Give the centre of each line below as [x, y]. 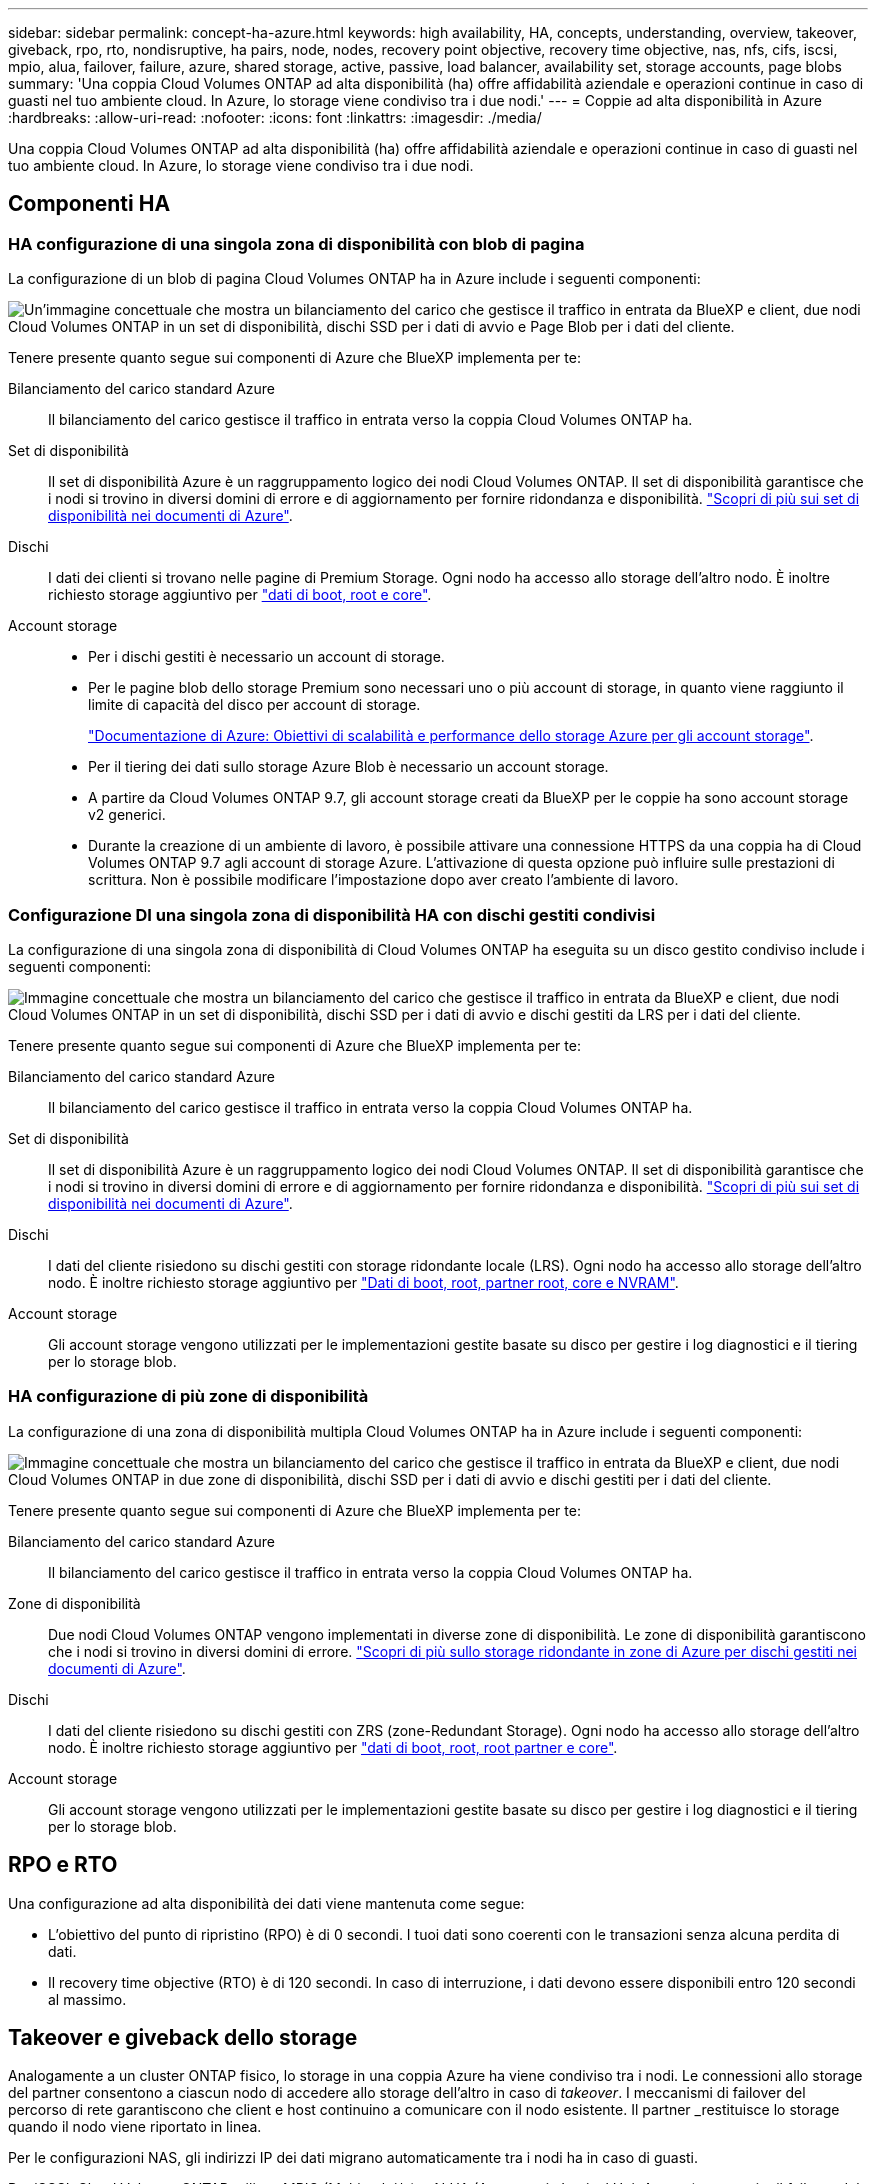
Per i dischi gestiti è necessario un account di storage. [266, 657]
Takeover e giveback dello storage [183, 2037]
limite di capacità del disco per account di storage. [254, 705]
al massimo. [87, 1999]
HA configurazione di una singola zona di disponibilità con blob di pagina [296, 243]
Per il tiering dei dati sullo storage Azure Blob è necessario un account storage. [348, 767]
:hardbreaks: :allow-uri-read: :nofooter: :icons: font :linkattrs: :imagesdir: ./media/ [275, 117]
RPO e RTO [63, 1865]
